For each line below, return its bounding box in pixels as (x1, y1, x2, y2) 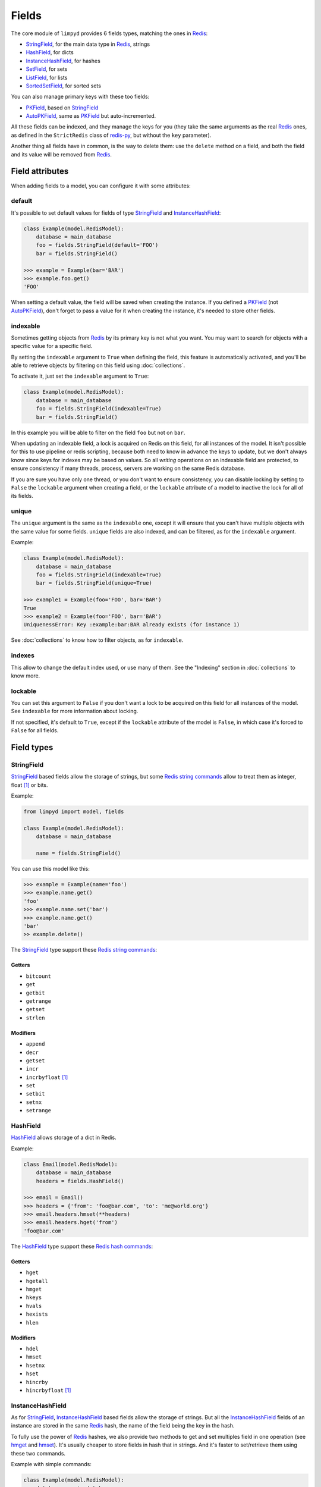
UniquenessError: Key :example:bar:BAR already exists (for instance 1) (23, 622, 240, 628)
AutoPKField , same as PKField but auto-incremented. (26, 112, 156, 120)
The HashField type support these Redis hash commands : (11, 1243, 153, 1250)
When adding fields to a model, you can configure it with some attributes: (11, 182, 191, 189)
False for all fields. (11, 727, 59, 734)
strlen (26, 1014, 45, 1021)
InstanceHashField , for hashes (26, 57, 100, 64)
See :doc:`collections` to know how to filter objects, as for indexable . (11, 636, 184, 644)
